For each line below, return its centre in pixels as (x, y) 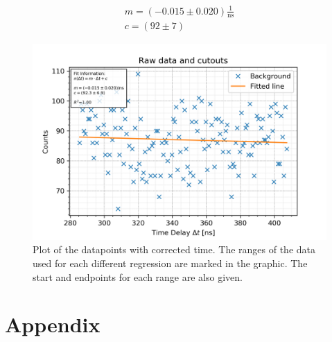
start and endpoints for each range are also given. (138, 276)
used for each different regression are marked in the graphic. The (170, 263)
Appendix (53, 324)
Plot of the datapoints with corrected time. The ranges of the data (174, 249)
